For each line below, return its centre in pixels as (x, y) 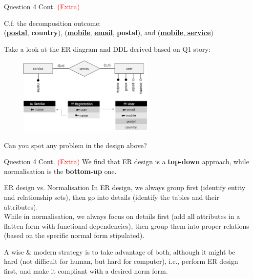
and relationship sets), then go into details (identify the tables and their (112, 197)
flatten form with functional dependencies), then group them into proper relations (126, 225)
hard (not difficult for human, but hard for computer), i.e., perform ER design (121, 261)
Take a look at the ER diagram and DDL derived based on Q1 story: (107, 49)
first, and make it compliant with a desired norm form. (86, 271)
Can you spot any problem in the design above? (75, 145)
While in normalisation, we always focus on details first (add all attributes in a (122, 216)
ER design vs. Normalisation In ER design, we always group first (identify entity (125, 187)
